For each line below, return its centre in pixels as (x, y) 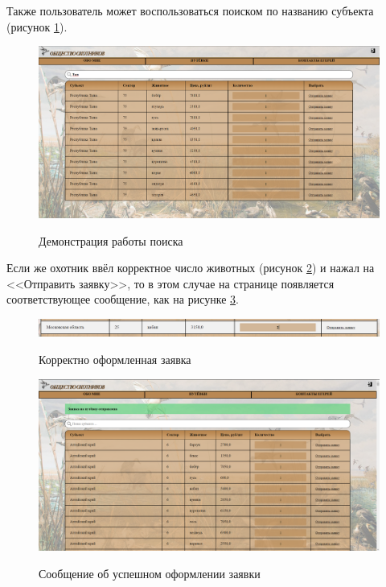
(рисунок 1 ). (37, 26)
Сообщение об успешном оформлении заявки (150, 573)
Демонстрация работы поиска (111, 240)
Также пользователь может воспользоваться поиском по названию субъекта (190, 10)
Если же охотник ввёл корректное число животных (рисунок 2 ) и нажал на (191, 268)
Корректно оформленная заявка (115, 359)
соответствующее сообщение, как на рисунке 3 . (123, 299)
